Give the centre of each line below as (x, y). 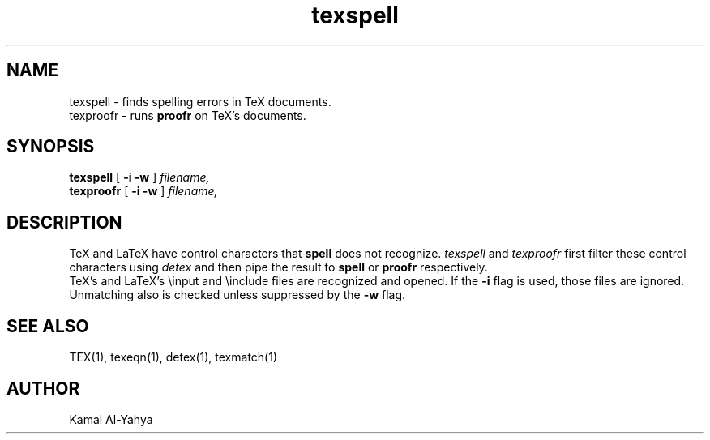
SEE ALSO (48, 326)
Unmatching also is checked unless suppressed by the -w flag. (237, 295)
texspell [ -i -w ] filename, (139, 177)
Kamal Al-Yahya (111, 419)
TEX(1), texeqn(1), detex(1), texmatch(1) (173, 357)
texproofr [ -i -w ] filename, (143, 191)
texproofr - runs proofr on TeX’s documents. (188, 115)
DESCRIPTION (64, 222)
